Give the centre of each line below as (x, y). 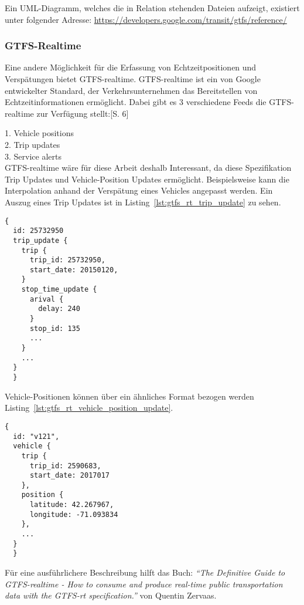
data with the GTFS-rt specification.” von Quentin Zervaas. (111, 595)
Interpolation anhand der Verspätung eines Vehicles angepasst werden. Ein (139, 190)
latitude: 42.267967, (72, 505)
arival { (47, 299)
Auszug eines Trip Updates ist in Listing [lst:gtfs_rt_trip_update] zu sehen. (143, 202)
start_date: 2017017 (69, 476)
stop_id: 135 (55, 328)
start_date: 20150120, (74, 270)
